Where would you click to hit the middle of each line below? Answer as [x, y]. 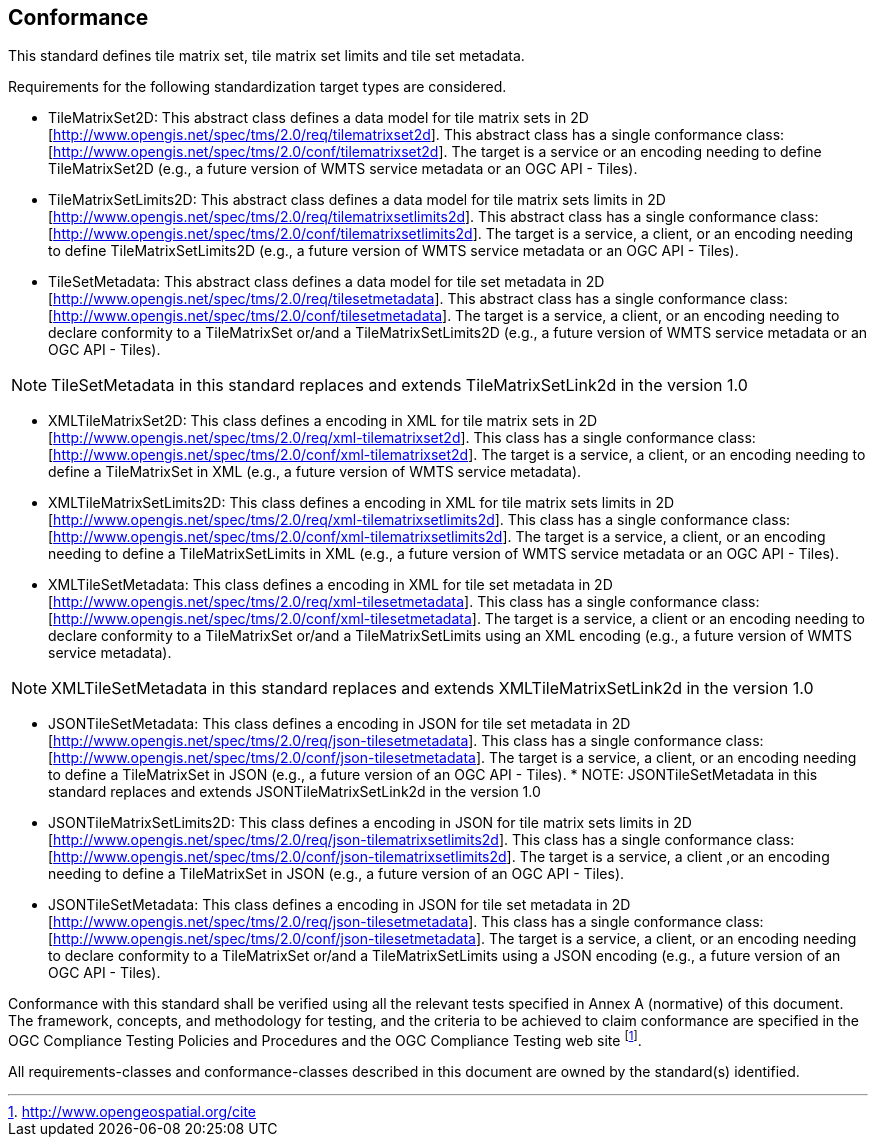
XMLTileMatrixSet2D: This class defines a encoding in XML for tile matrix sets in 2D [323, 421]
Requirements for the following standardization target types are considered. [257, 87]
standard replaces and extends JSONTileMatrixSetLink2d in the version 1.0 [294, 792]
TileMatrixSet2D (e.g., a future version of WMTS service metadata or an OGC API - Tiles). [343, 169]
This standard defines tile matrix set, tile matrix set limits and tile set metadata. [266, 56]
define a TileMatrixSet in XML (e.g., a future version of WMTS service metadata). [315, 472]
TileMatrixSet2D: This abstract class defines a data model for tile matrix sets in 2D [318, 118]
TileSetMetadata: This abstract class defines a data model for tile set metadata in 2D [326, 282]
